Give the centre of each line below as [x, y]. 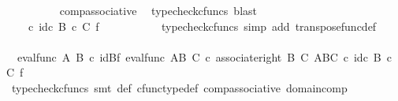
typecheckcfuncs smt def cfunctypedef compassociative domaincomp [179, 87]
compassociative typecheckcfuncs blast [158, 10]
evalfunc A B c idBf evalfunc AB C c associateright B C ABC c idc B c [204, 56]
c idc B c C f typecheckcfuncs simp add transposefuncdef [202, 26]
